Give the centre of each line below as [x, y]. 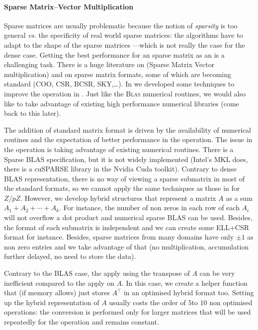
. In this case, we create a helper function [184, 283]
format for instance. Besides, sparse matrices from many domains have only [119, 237]
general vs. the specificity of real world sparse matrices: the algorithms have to [124, 35]
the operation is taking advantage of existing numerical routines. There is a [119, 149]
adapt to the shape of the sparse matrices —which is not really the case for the [125, 44]
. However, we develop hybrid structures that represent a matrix [118, 198]
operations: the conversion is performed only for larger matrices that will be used [128, 312]
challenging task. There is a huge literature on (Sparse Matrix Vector [109, 64]
